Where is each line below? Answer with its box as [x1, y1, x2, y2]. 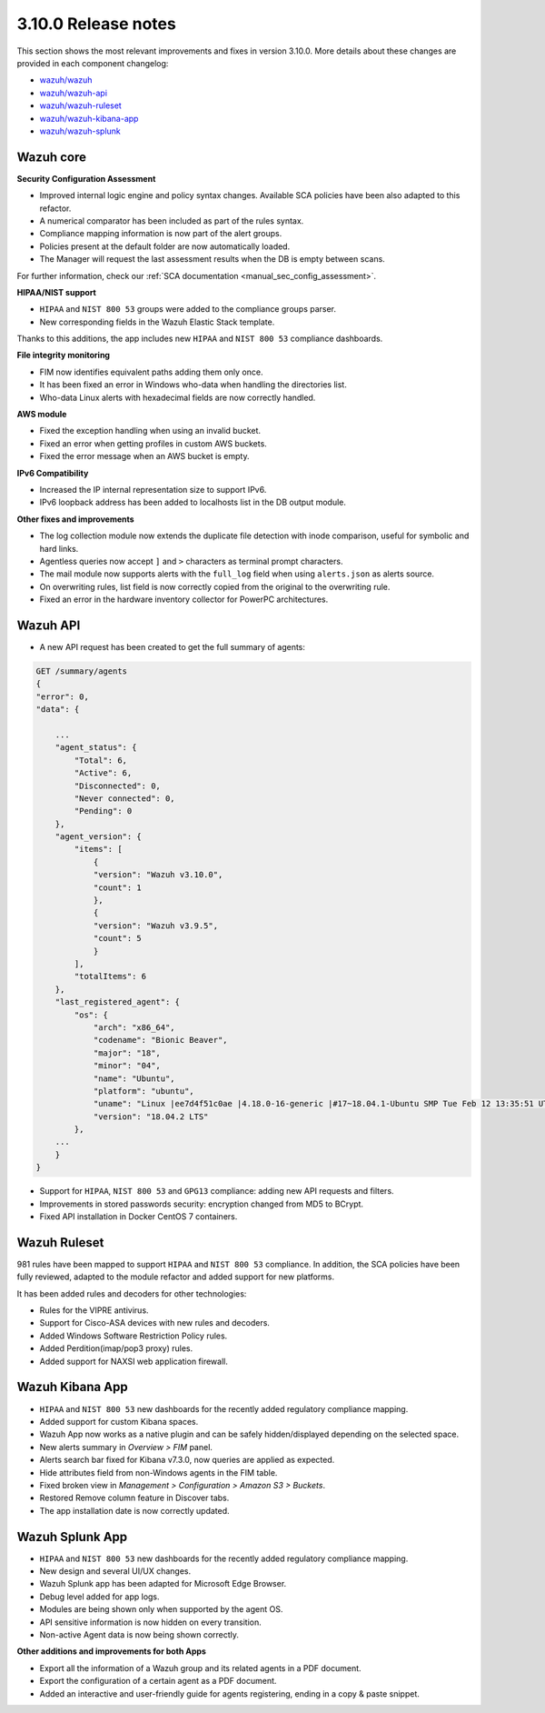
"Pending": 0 [74, 806, 133, 816]
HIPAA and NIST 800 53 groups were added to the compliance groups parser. [39, 304, 336, 315]
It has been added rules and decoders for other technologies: [16, 1287, 247, 1299]
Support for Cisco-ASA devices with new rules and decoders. [39, 1317, 270, 1328]
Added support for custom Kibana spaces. [39, 1416, 199, 1427]
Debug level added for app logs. [39, 1591, 160, 1602]
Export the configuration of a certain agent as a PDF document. [39, 1676, 277, 1687]
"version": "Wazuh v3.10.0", [93, 869, 223, 880]
